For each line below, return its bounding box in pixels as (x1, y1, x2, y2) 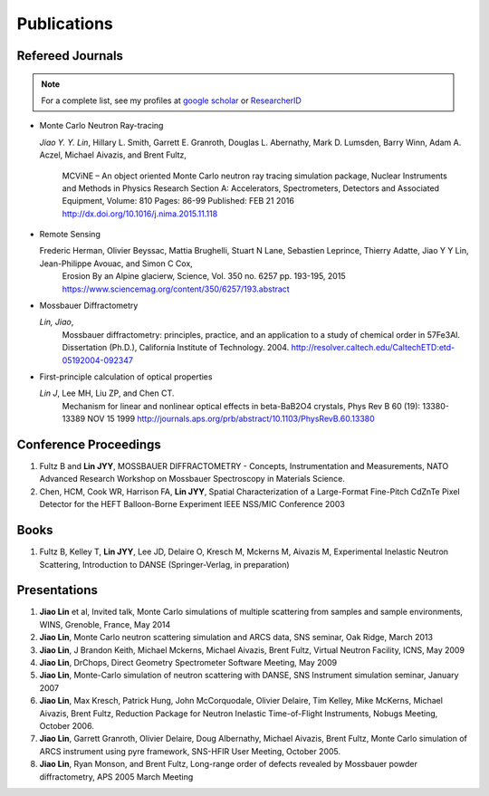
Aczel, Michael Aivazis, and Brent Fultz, (39, 149, 187, 160)
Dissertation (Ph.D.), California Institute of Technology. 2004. (62, 342, 290, 353)
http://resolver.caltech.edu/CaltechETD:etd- (291, 342, 455, 353)
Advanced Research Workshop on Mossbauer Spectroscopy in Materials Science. (39, 474, 346, 484)
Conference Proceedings (16, 436, 162, 452)
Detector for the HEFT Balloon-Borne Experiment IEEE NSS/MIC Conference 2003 (39, 499, 346, 510)
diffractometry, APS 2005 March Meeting (39, 771, 194, 782)
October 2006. (39, 720, 94, 731)
